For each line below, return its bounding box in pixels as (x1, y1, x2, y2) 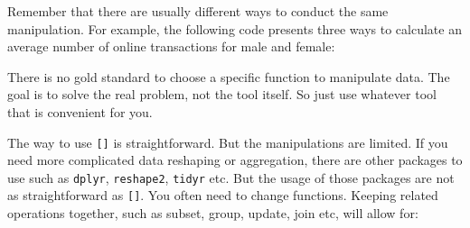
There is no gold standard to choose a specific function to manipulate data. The (7, 67, 450, 86)
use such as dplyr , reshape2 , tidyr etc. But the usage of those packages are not (7, 168, 455, 187)
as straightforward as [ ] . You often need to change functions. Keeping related (7, 186, 438, 205)
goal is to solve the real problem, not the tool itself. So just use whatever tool (7, 85, 437, 104)
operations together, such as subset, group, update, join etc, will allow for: (7, 204, 418, 223)
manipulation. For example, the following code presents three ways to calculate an (7, 19, 462, 38)
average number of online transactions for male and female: (7, 37, 335, 56)
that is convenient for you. (7, 102, 153, 121)
